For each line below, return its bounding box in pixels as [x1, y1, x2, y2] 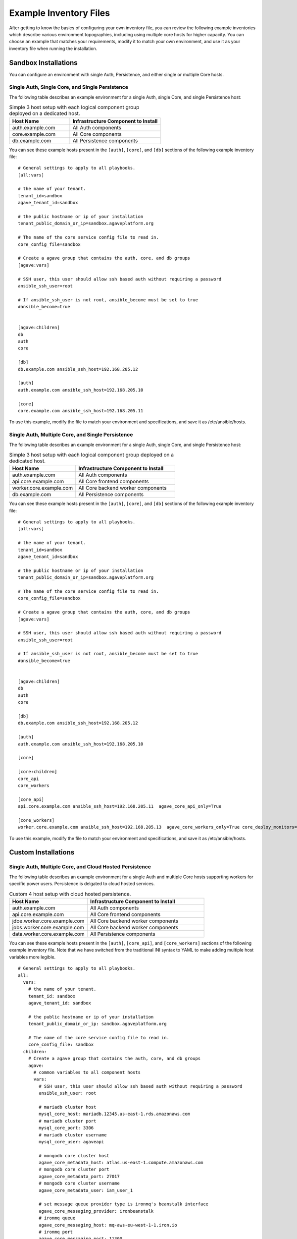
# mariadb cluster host [39, 1104, 97, 1110]
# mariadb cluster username [39, 1132, 107, 1137]
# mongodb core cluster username [39, 1181, 120, 1186]
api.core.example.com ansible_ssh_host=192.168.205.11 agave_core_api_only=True [18, 803, 222, 809]
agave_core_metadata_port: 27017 [39, 1174, 120, 1179]
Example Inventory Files [9, 7, 110, 18]
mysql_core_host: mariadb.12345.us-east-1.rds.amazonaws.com [39, 1111, 191, 1117]
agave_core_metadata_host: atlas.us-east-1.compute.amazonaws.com [39, 1160, 203, 1166]
